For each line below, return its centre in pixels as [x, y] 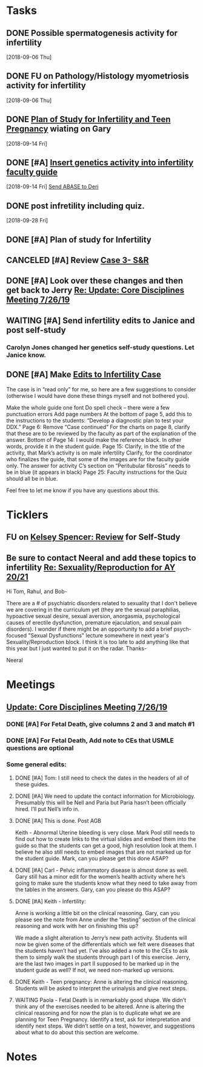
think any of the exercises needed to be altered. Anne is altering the [100, 1006]
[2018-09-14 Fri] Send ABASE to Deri [52, 187]
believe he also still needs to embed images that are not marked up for [103, 852]
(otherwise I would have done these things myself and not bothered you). [98, 396]
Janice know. [26, 355]
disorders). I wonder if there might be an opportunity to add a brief [89, 629]
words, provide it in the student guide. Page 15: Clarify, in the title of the [95, 446]
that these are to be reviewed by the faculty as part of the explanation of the [101, 433]
